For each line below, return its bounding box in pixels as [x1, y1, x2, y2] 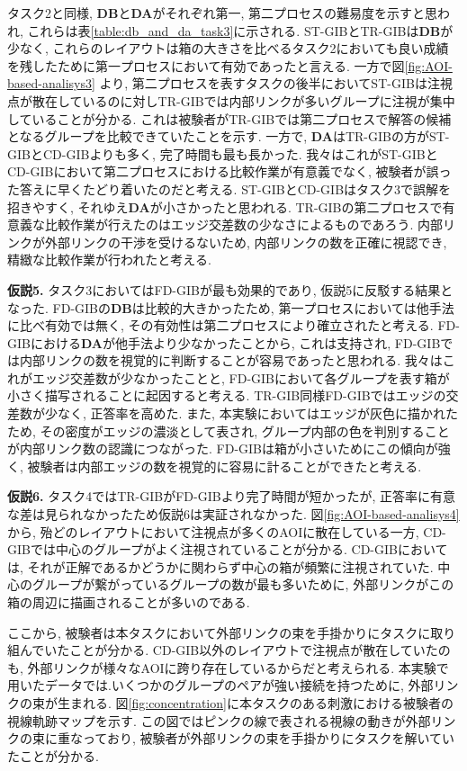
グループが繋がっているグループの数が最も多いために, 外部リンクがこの [31, 575, 454, 594]
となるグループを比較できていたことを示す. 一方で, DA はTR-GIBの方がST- [7, 127, 450, 146]
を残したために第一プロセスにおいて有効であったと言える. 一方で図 [7, 56, 405, 75]
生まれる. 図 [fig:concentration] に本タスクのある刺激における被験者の [57, 693, 454, 712]
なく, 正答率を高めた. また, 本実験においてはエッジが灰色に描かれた [57, 404, 458, 423]
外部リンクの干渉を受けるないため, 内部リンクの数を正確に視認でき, [44, 232, 447, 251]
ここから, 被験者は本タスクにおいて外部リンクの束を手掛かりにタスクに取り [7, 623, 456, 641]
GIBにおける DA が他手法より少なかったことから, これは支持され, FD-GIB [7, 333, 441, 352]
